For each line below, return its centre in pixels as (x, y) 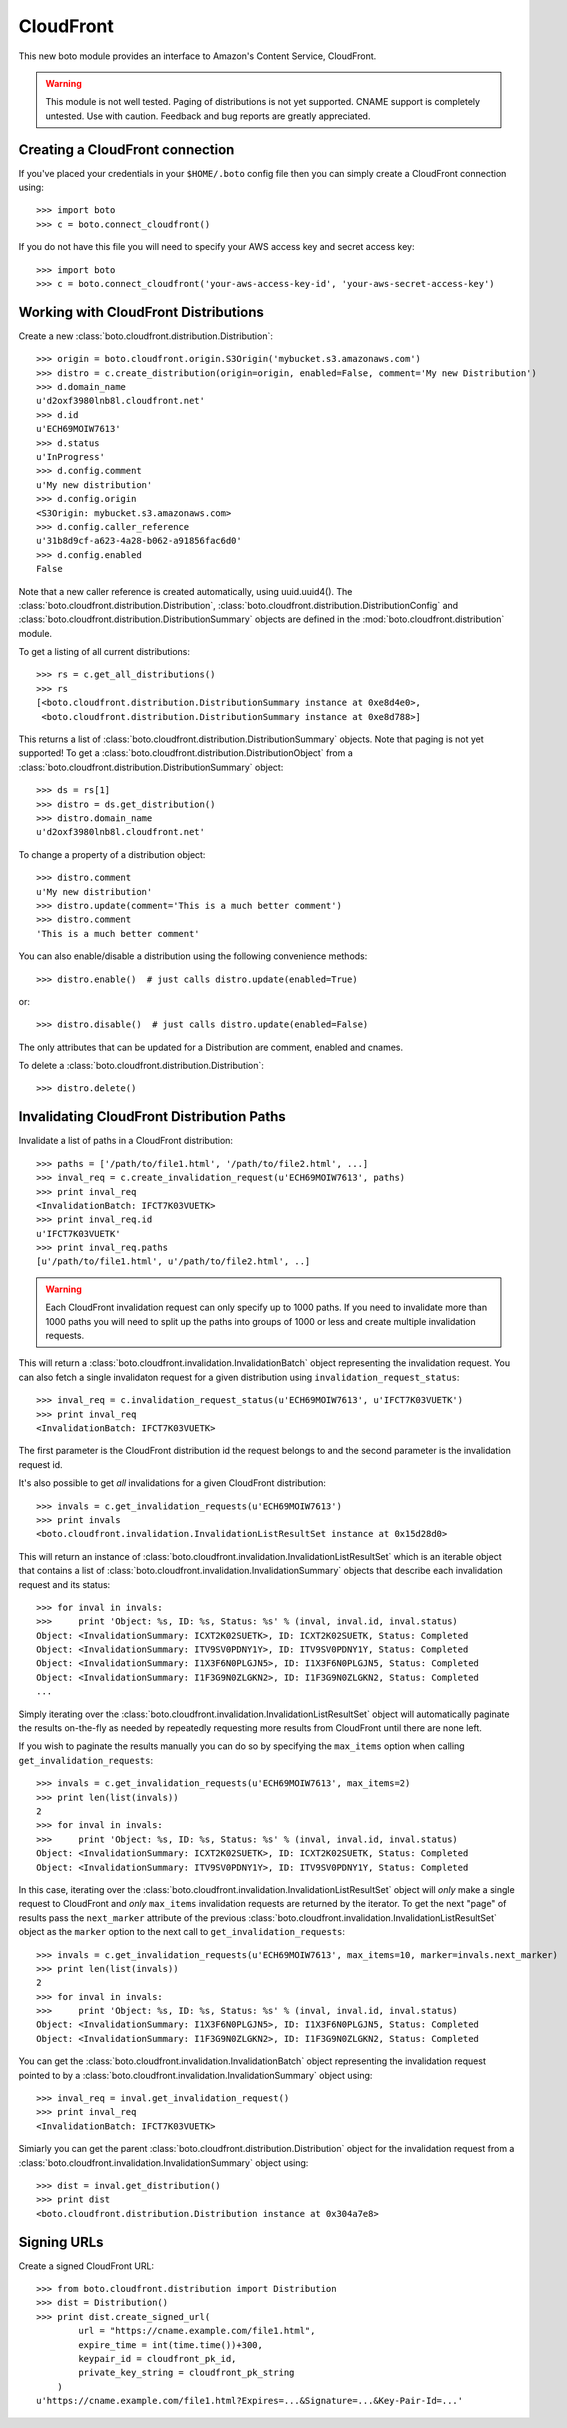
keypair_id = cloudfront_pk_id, (157, 2358)
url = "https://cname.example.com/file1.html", (197, 2331)
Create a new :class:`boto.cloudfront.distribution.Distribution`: (146, 336)
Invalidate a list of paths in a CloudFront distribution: (126, 1141)
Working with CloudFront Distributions (141, 311)
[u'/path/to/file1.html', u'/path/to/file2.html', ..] (173, 1261)
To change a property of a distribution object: (112, 854)
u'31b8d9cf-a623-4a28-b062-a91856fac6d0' (139, 541)
